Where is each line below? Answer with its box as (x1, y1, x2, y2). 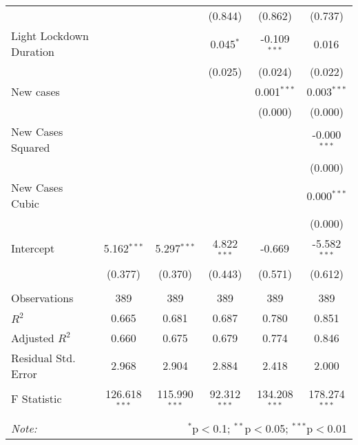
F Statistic (11, 390, 62, 407)
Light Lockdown (11, 28, 89, 43)
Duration (11, 43, 54, 59)
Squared (11, 139, 50, 155)
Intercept (11, 240, 55, 257)
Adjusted (11, 329, 54, 346)
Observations (11, 289, 74, 306)
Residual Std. (11, 349, 76, 366)
